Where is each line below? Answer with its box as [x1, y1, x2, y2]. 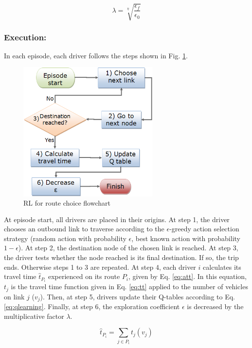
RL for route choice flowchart [23, 198, 110, 208]
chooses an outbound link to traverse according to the [4, 224, 164, 234]
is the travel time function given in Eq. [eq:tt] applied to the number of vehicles [11, 281, 248, 292]
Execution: [4, 31, 47, 43]
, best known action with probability [131, 233, 240, 243]
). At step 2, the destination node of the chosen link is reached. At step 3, [18, 243, 238, 253]
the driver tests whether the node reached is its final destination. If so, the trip [4, 252, 239, 262]
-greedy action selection [169, 224, 239, 234]
